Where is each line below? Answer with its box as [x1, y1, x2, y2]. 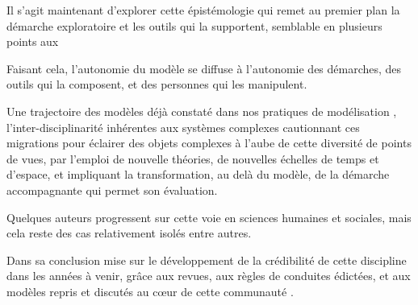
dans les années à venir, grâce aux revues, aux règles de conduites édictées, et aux [6, 267, 411, 284]
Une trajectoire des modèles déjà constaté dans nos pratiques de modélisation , [6, 102, 397, 119]
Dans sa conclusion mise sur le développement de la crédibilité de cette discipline [6, 251, 407, 268]
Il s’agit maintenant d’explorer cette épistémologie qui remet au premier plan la [6, 2, 400, 18]
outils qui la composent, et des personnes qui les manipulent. [6, 76, 307, 93]
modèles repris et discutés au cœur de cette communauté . [6, 282, 294, 299]
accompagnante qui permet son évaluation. [6, 181, 218, 198]
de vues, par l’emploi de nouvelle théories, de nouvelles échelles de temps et [6, 150, 379, 167]
